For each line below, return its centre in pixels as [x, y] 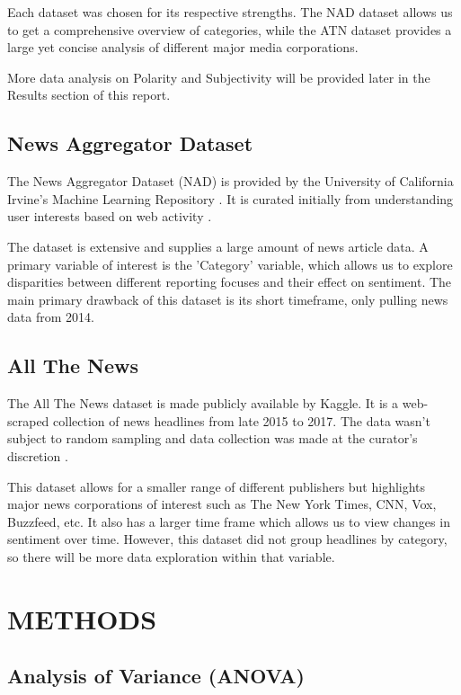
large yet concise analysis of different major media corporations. [183, 47]
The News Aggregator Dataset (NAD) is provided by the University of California [230, 181]
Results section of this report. [89, 95]
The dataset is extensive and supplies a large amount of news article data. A [218, 246]
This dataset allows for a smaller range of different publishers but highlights [217, 486]
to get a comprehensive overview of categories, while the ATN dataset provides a [230, 29]
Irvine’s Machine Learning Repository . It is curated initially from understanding [230, 198]
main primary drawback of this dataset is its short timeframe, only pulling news [228, 299]
